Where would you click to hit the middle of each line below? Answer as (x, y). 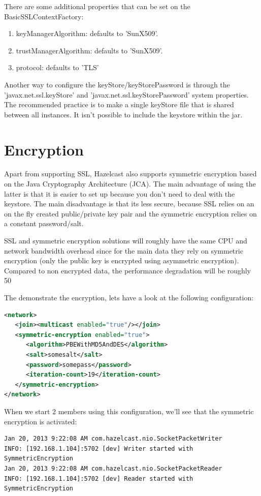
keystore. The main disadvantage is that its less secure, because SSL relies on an (129, 204)
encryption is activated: (41, 421)
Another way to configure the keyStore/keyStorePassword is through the (117, 84)
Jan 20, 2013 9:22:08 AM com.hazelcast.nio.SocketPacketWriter (113, 439)
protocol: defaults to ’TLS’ (57, 67)
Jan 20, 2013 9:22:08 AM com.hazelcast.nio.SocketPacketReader (113, 468)
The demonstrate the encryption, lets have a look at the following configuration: (129, 297)
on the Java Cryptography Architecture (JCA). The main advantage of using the (130, 184)
